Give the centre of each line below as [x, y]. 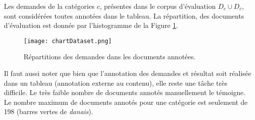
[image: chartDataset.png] [68, 41]
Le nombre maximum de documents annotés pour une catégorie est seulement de [126, 102]
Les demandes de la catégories [49, 6]
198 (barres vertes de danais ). [49, 111]
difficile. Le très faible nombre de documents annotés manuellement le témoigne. [125, 92]
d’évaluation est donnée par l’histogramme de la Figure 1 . [91, 25]
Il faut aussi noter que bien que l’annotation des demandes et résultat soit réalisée [128, 73]
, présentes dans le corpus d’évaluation [158, 6]
